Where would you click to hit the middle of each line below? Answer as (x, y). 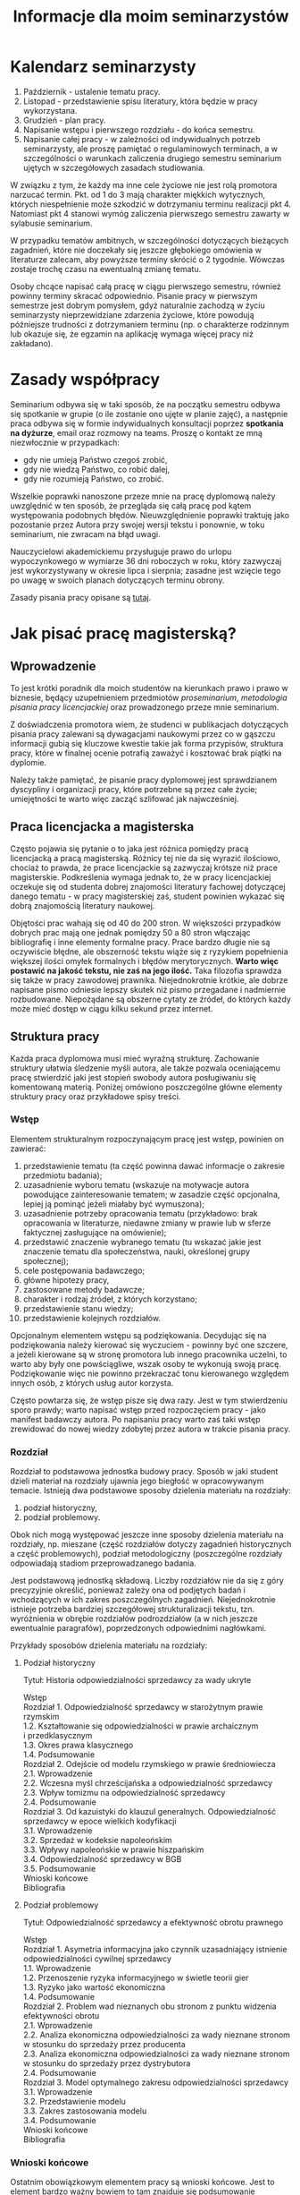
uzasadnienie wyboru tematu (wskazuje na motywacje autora (136, 1184)
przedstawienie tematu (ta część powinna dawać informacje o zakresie (154, 1166)
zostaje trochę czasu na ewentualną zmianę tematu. (106, 269)
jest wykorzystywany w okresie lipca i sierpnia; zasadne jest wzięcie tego (146, 570)
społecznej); (46, 1260)
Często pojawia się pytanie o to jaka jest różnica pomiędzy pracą (129, 849)
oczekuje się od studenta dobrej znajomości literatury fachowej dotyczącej (148, 886)
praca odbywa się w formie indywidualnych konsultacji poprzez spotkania (147, 423)
